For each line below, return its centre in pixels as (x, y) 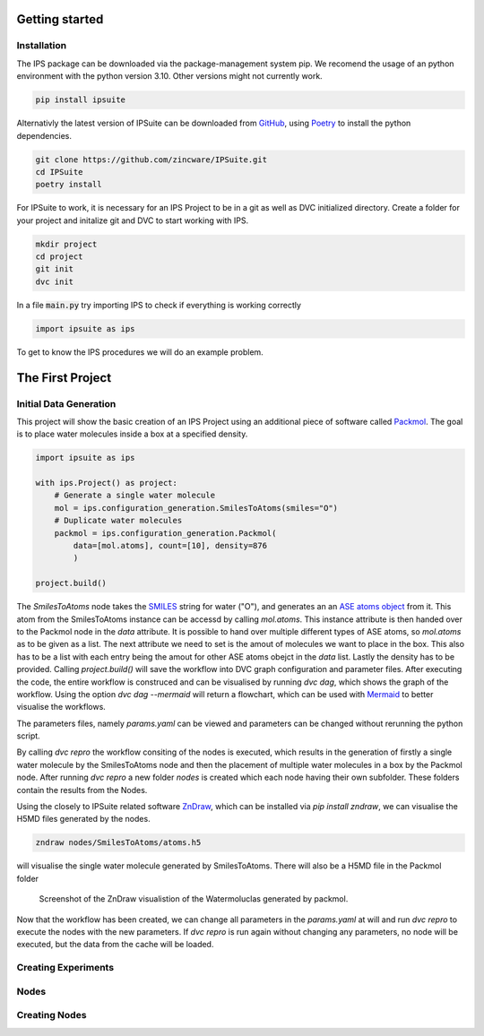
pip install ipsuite (80, 100)
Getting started (60, 19)
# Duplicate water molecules (118, 521)
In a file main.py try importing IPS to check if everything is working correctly (159, 305)
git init (55, 269)
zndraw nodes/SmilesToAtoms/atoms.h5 (118, 843)
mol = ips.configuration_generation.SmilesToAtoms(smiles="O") (196, 508)
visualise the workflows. (61, 707)
